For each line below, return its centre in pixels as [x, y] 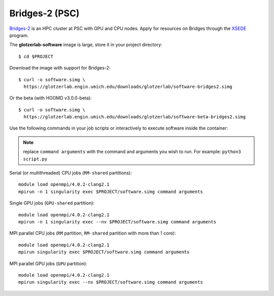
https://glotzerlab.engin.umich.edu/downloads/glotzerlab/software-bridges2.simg [128, 87]
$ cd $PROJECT [36, 56]
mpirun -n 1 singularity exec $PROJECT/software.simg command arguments [111, 191]
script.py [35, 159]
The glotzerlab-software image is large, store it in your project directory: [86, 45]
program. [19, 35]
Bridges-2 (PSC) [44, 13]
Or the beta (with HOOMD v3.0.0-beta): [50, 98]
